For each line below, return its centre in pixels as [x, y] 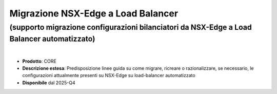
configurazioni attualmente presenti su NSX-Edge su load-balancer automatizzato [109, 76]
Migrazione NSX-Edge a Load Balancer [94, 13]
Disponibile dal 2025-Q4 [49, 83]
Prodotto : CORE [39, 61]
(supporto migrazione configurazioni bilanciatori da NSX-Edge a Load [131, 27]
